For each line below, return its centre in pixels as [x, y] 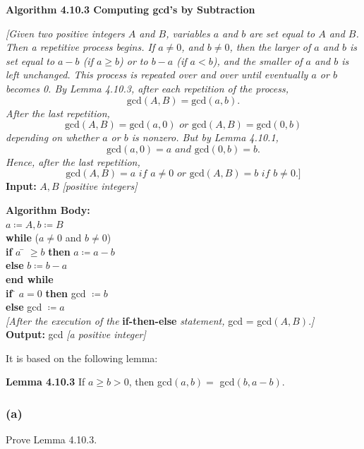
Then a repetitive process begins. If [80, 47]
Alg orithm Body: [48, 209]
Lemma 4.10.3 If [45, 382]
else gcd [24, 307]
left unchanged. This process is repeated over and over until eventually [157, 74]
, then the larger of [270, 47]
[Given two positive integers [65, 33]
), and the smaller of [257, 60]
